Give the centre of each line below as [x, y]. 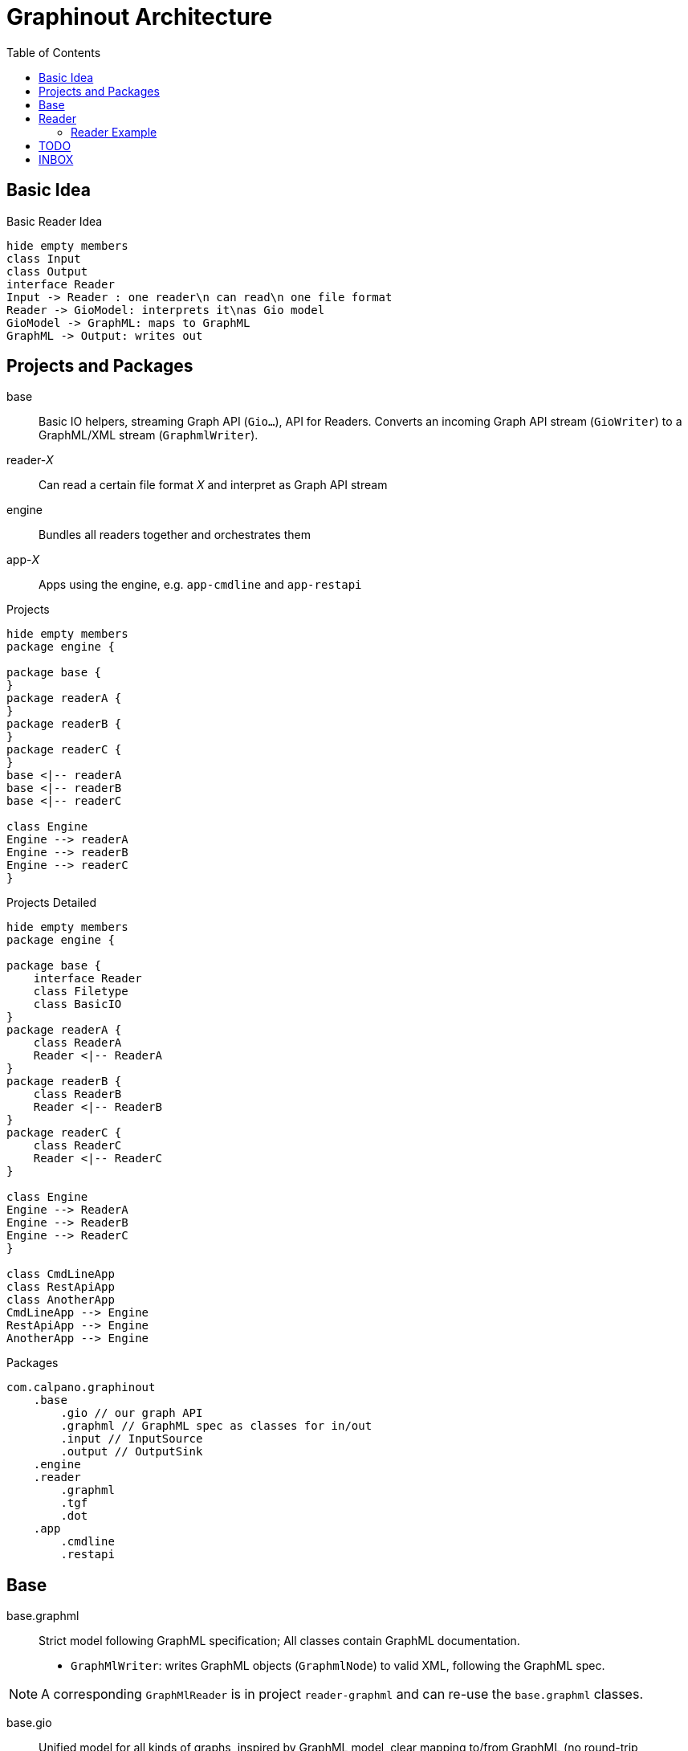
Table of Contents [54, 52]
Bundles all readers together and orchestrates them [175, 535]
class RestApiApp [61, 1287]
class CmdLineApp [61, 1274]
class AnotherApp [61, 1300]
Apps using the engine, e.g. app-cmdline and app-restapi [200, 585]
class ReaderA [77, 1043]
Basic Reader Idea [55, 221]
